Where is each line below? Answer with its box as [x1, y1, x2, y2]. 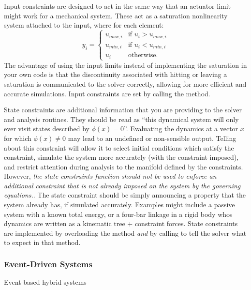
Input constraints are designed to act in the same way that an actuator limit [4, 1, 231, 11]
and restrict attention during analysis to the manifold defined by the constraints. [4, 161, 243, 171]
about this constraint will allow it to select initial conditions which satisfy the [4, 142, 234, 153]
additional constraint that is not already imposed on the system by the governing [4, 180, 241, 190]
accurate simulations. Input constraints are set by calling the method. [4, 88, 210, 98]
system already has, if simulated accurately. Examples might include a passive [4, 199, 235, 210]
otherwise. [128, 52, 158, 59]
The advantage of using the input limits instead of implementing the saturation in [4, 60, 247, 70]
